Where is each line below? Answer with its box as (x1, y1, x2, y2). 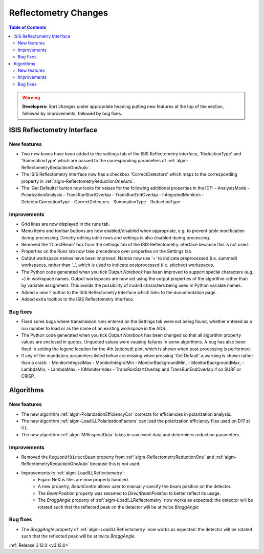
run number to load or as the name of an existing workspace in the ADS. (21, 325, 167, 331)
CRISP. (21, 373, 35, 379)
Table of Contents (9, 24, 46, 30)
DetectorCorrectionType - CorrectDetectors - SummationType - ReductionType (21, 198, 181, 205)
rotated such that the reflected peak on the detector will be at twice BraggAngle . (38, 504, 200, 510)
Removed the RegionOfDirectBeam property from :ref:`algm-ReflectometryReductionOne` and (21, 454, 215, 460)
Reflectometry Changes (9, 7, 109, 18)
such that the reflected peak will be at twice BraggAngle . (21, 533, 136, 539)
